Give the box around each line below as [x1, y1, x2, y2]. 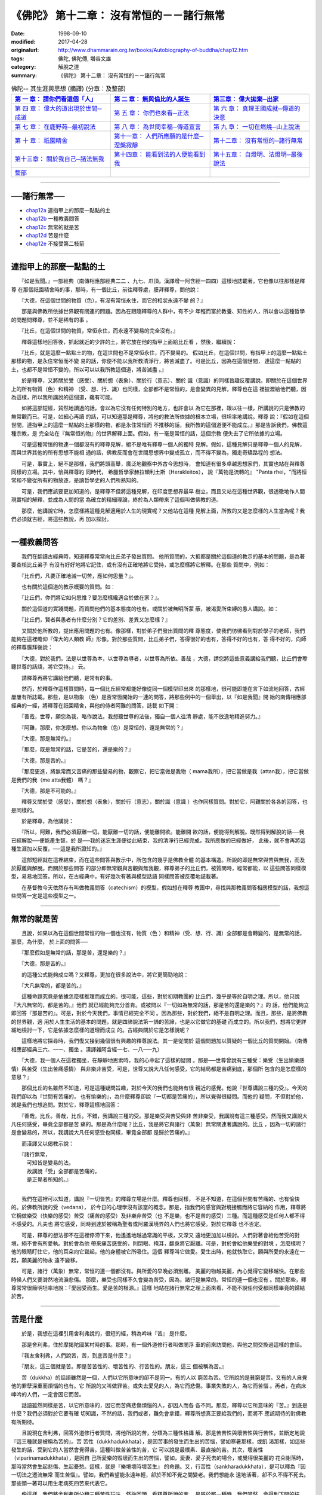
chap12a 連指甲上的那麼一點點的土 [26, 206, 111, 213]
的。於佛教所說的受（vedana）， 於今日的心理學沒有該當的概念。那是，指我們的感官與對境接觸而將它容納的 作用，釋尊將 [11, 1204, 306, 1211]
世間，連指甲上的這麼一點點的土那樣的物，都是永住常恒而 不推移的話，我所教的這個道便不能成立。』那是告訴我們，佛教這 [11, 422, 308, 429]
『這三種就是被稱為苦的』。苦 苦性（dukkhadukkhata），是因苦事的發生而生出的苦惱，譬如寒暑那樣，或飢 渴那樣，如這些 [11, 1438, 306, 1445]
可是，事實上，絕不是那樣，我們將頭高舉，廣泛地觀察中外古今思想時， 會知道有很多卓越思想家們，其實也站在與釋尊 [21, 460, 305, 467]
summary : [11, 72, 38, 79]
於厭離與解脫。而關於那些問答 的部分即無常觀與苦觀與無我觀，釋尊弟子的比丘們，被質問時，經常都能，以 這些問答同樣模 [11, 865, 306, 872]
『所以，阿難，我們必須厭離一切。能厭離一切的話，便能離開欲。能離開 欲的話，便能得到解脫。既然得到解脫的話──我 [21, 828, 305, 835]
